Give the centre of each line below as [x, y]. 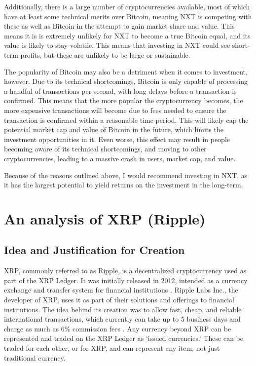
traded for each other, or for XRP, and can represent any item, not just [112, 348]
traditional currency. [35, 357]
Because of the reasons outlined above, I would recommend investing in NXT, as [126, 175]
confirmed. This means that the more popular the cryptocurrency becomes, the [124, 100]
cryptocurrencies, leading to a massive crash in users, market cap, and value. [120, 158]
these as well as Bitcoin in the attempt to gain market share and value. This [119, 26]
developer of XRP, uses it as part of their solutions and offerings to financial [119, 300]
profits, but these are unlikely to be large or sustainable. [105, 55]
